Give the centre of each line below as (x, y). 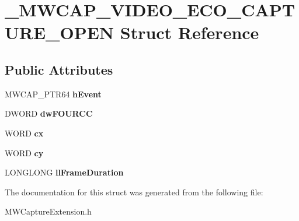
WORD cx (24, 133)
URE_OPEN (60, 32)
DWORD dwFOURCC (49, 113)
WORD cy (24, 152)
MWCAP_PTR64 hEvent (53, 94)
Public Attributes (59, 69)
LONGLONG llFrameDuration (64, 172)
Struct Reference (190, 32)
